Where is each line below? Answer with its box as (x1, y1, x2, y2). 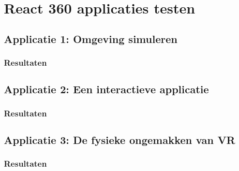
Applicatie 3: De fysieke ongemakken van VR (4, 132, 236, 147)
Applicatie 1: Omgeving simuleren (4, 31, 178, 46)
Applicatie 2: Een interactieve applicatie (4, 82, 209, 97)
